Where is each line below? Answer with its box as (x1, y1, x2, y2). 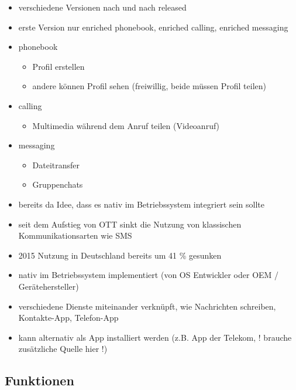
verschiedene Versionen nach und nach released (18, 1, 187, 13)
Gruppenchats (32, 178, 83, 191)
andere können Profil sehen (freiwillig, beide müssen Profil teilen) (32, 80, 267, 92)
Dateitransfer (32, 158, 80, 171)
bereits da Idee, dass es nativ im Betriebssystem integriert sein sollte (18, 198, 264, 210)
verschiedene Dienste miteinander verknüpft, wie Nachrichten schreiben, (18, 300, 276, 312)
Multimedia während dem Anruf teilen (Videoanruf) (32, 119, 220, 131)
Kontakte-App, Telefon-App (18, 311, 119, 324)
